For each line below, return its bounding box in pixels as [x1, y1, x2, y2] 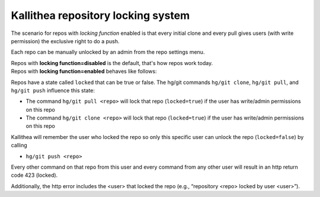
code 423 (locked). [11, 172, 58, 179]
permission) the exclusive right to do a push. [11, 37, 120, 44]
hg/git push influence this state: [11, 86, 95, 94]
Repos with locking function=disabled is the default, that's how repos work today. [11, 59, 213, 66]
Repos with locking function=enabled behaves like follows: [11, 68, 157, 75]
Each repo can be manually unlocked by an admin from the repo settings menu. [11, 49, 205, 56]
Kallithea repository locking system [11, 9, 190, 22]
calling [11, 142, 28, 149]
